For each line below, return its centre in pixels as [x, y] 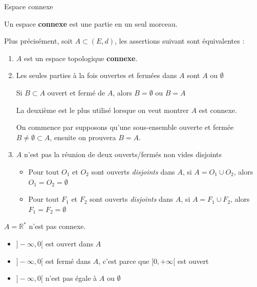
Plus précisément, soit [38, 41]
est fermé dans [68, 261]
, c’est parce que [124, 261]
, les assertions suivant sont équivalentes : [180, 41]
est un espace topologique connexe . [81, 58]
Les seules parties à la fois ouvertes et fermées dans [97, 75]
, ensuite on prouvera [83, 137]
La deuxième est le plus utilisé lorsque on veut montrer [102, 110]
